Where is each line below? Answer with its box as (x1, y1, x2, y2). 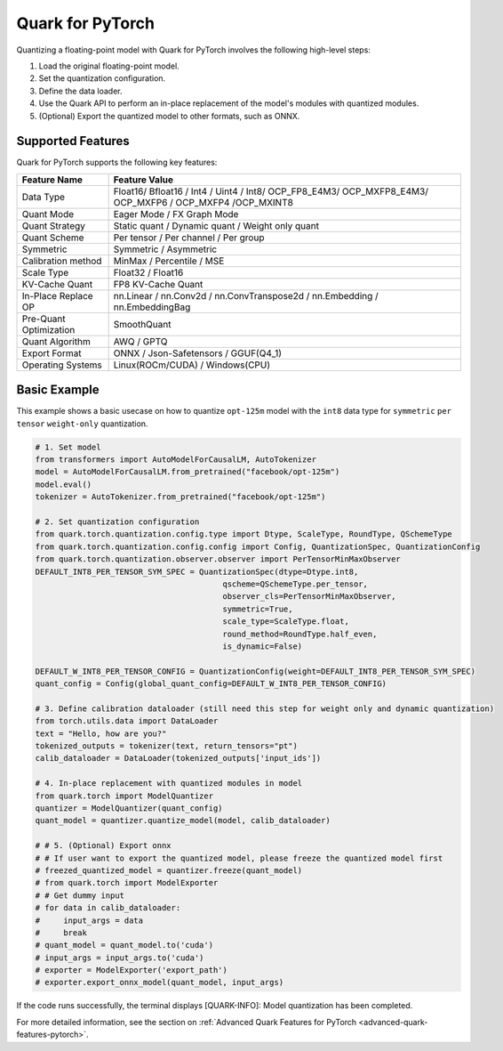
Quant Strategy (21, 219, 86, 231)
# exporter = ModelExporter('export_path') (35, 966, 228, 975)
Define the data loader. (38, 85, 123, 96)
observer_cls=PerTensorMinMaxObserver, (222, 592, 396, 602)
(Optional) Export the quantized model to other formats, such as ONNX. (38, 110, 300, 121)
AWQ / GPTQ (113, 335, 168, 347)
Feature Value (113, 174, 173, 186)
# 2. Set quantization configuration (35, 517, 200, 527)
